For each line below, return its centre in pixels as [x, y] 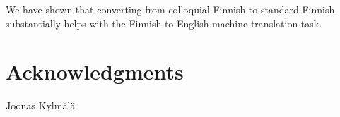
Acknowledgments [95, 72]
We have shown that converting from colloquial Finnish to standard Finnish [170, 9]
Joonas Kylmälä [41, 105]
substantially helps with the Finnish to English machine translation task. [164, 23]
